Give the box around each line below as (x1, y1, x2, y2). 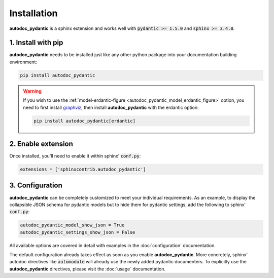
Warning (23, 88, 42, 94)
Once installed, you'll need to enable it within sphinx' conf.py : (9, 153, 141, 159)
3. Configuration (9, 181, 63, 190)
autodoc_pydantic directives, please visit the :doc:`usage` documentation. (9, 266, 166, 272)
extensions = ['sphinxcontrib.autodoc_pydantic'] (20, 167, 146, 172)
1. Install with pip (9, 38, 63, 47)
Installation (9, 8, 58, 19)
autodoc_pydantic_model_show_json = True (20, 222, 125, 228)
